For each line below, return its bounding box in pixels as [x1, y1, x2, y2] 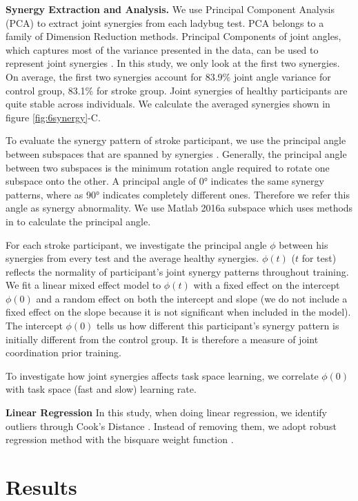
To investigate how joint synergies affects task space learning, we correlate [6, 368, 319, 382]
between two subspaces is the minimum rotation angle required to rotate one [6, 160, 330, 174]
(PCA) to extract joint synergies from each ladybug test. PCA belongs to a [6, 15, 324, 30]
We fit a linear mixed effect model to [6, 278, 161, 292]
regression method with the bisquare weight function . [6, 432, 234, 447]
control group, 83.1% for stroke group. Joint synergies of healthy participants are [6, 83, 348, 97]
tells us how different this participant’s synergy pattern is [97, 318, 339, 333]
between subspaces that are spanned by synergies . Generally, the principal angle [6, 146, 347, 161]
